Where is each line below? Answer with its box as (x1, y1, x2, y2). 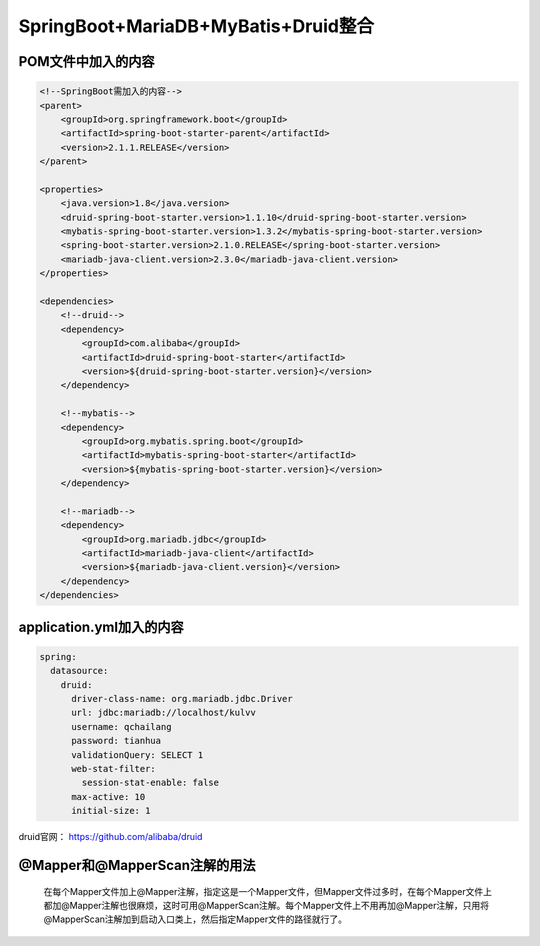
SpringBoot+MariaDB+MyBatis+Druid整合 (18, 15, 375, 37)
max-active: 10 (71, 791, 146, 802)
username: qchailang (71, 721, 172, 732)
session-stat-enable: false (81, 777, 220, 789)
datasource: (50, 665, 109, 677)
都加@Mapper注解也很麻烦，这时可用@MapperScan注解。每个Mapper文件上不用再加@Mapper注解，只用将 (43, 899, 490, 911)
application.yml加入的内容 (18, 618, 184, 635)
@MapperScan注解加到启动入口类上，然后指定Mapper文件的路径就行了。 (43, 913, 347, 925)
